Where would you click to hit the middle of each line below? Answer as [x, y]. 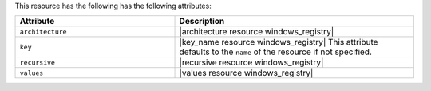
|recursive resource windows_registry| [251, 62]
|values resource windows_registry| [246, 73]
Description [202, 22]
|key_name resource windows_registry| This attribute [279, 42]
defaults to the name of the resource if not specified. [276, 52]
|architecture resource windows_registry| [257, 32]
